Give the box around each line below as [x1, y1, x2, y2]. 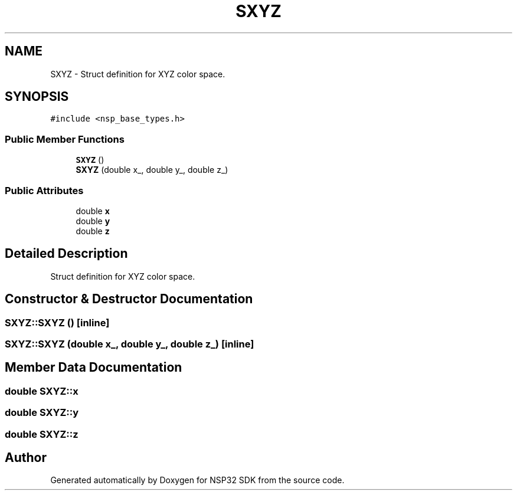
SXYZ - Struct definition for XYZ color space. [50, 68, 225, 79]
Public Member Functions [5, 133, 125, 145]
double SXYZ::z [5, 428, 78, 440]
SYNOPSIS [5, 89, 69, 104]
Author [5, 450, 47, 466]
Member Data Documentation [5, 360, 182, 375]
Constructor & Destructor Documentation [5, 291, 253, 307]
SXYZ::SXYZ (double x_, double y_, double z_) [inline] [5, 338, 254, 350]
